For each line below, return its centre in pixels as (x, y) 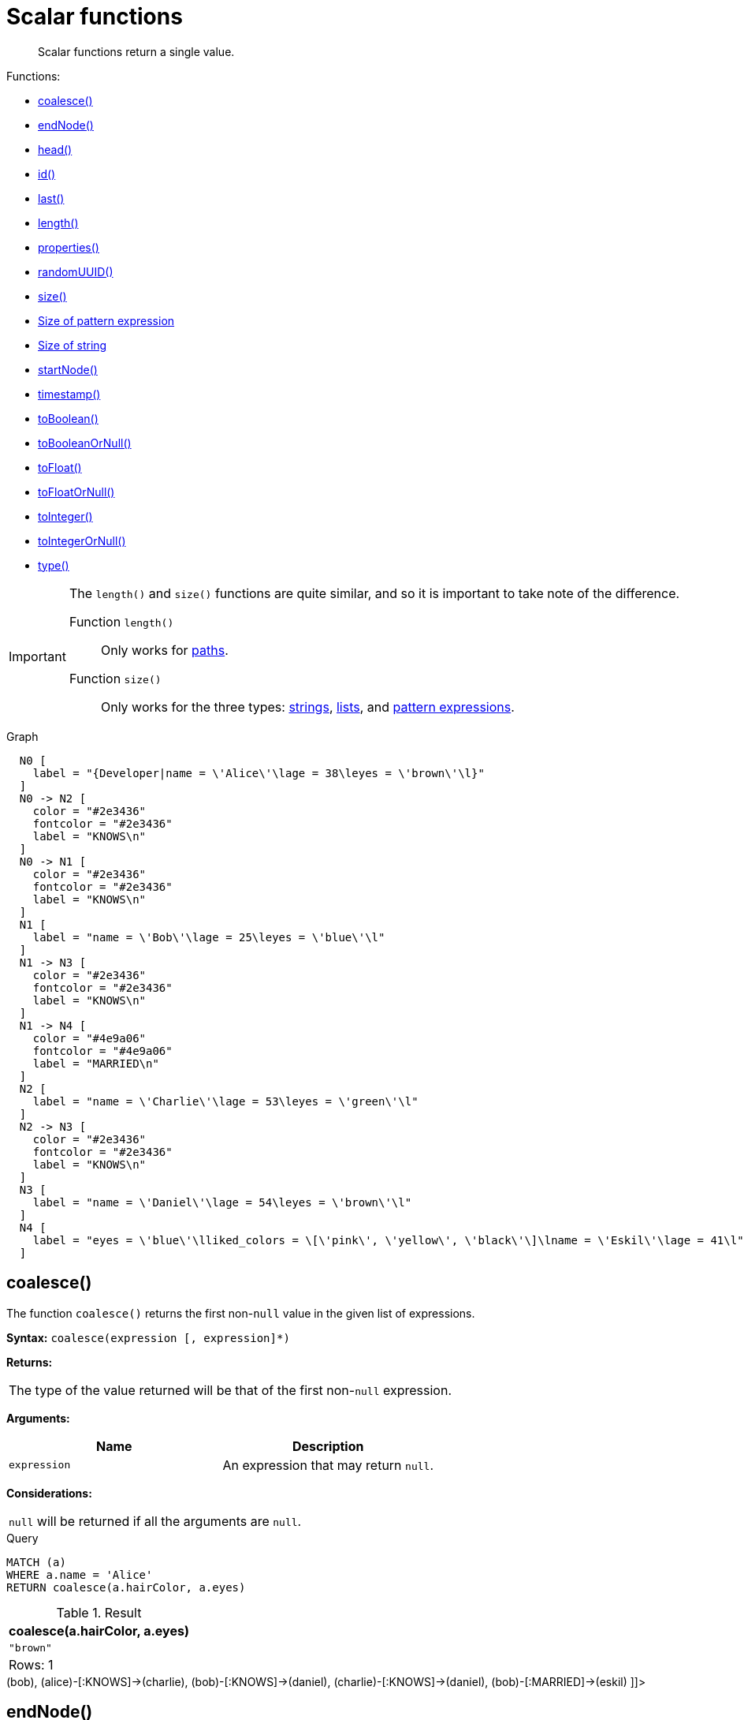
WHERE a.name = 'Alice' (80, 1574)
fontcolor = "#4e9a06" (102, 1051)
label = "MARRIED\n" (96, 1063)
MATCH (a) (36, 1562)
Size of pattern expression (106, 320)
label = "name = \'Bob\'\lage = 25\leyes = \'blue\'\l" (209, 937)
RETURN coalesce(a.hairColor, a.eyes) (126, 1587)
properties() (69, 247)
